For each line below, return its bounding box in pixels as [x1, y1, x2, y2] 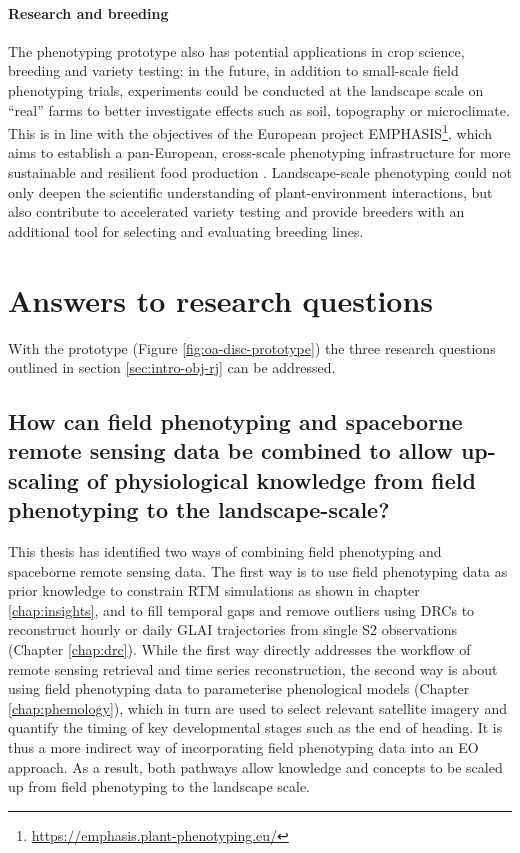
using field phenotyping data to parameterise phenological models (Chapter [8, 678, 470, 699]
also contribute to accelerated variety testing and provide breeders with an [8, 201, 465, 222]
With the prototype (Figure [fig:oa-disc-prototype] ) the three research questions [8, 337, 496, 358]
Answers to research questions [8, 279, 434, 320]
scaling [8, 464, 79, 495]
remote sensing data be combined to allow [8, 435, 453, 466]
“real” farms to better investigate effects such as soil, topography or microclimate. [8, 99, 510, 120]
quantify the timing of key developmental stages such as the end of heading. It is [8, 717, 503, 738]
